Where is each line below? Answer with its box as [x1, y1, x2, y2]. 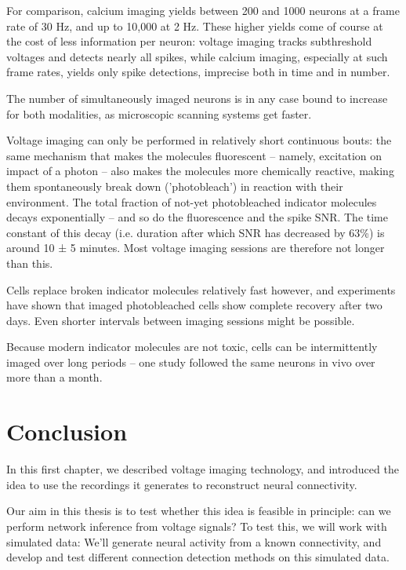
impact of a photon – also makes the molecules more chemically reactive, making [6, 163, 394, 179]
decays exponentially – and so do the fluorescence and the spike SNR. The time [6, 209, 389, 225]
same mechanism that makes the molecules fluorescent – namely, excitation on [6, 147, 382, 163]
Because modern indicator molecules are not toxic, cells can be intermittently [6, 338, 378, 355]
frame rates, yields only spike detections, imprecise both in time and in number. [6, 64, 390, 80]
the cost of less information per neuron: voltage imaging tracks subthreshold [6, 33, 372, 49]
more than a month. [6, 369, 103, 385]
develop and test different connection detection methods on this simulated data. [6, 549, 390, 565]
